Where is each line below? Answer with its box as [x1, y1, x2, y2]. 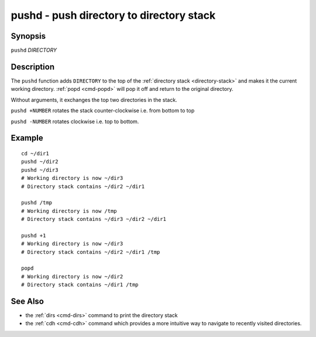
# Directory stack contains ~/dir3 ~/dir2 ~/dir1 [21, 216, 167, 223]
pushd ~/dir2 [21, 158, 59, 165]
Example [11, 133, 43, 143]
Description [11, 62, 55, 72]
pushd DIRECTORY [11, 47, 57, 54]
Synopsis [11, 31, 46, 41]
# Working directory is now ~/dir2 [21, 273, 123, 280]
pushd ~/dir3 [21, 166, 59, 173]
